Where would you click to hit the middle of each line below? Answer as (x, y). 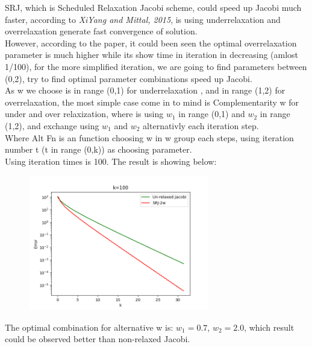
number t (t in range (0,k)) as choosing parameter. (98, 149)
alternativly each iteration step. (201, 125)
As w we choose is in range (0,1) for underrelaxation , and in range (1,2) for (145, 90)
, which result (269, 327)
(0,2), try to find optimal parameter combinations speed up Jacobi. (129, 78)
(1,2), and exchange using (52, 125)
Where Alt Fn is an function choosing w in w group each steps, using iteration (149, 137)
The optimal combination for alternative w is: (89, 327)
